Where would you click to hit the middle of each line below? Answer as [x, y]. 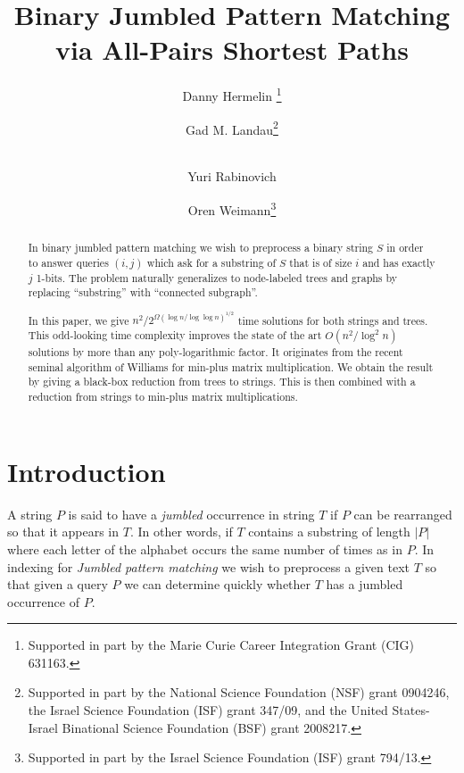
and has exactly [399, 262]
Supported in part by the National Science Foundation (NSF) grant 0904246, [239, 692]
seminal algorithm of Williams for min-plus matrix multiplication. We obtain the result [231, 366]
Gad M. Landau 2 [232, 128]
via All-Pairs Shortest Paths [232, 50]
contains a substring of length [329, 532]
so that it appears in [63, 532]
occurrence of [43, 601]
